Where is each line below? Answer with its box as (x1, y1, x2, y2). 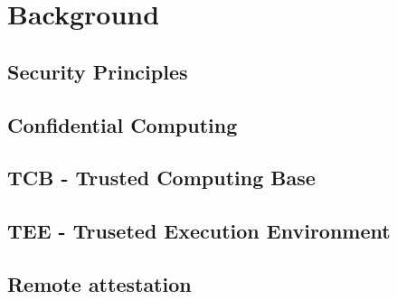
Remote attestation (7, 269, 192, 297)
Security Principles (7, 57, 188, 85)
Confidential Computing (7, 110, 238, 138)
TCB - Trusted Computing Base (7, 164, 316, 192)
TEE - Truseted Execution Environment (7, 217, 391, 245)
